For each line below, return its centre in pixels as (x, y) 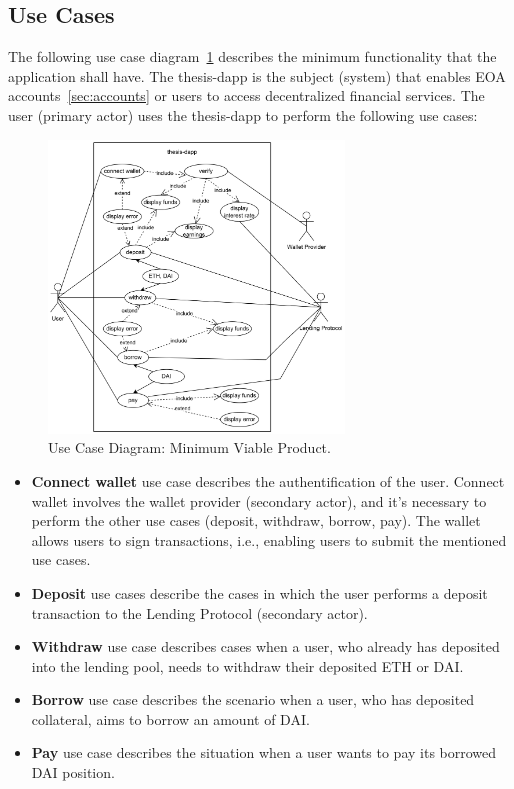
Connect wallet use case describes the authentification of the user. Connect (268, 480)
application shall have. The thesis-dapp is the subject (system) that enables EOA (257, 75)
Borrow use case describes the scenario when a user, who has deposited (253, 699)
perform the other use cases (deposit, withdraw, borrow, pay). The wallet (256, 520)
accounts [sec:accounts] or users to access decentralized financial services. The (246, 95)
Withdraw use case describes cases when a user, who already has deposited (265, 646)
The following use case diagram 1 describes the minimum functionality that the (252, 56)
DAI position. (73, 772)
